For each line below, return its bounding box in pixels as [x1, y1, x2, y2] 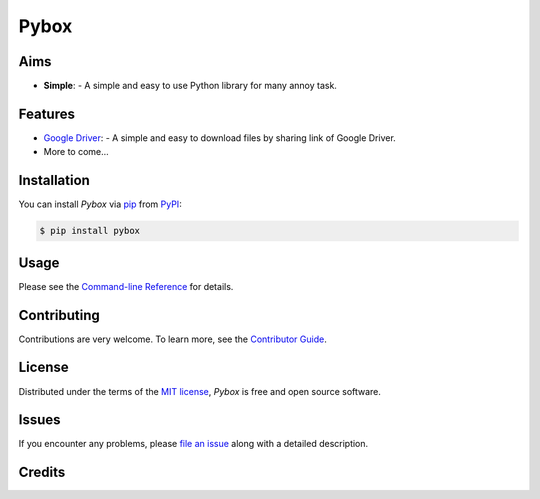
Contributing [18, 306, 100, 324]
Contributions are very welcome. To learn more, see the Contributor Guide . [18, 333, 327, 345]
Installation [18, 172, 90, 189]
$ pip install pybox [39, 225, 140, 237]
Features [18, 105, 75, 122]
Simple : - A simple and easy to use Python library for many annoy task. [43, 80, 337, 92]
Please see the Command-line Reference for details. [18, 280, 234, 292]
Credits [18, 464, 66, 481]
